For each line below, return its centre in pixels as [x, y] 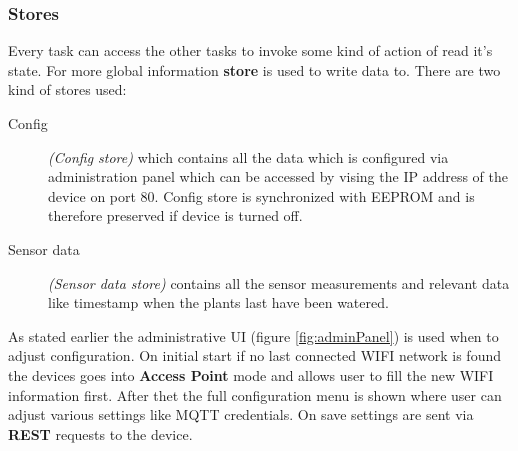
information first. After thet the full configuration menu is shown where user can [255, 394]
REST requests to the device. [100, 433]
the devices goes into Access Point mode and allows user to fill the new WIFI [251, 374]
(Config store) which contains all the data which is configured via [248, 156]
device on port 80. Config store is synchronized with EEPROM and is [261, 195]
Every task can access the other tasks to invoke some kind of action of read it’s [250, 50]
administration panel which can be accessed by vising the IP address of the [278, 176]
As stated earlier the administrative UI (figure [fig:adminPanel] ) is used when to [253, 335]
